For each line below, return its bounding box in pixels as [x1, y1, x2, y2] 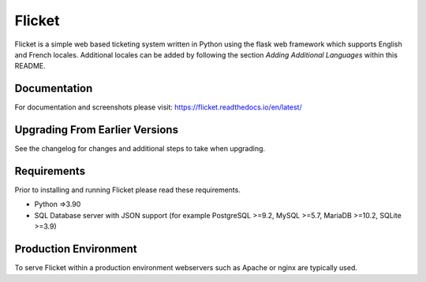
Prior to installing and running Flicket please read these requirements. [14, 185, 241, 195]
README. [14, 61, 47, 71]
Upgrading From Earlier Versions [14, 123, 179, 137]
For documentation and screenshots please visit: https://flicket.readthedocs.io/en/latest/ [14, 102, 303, 112]
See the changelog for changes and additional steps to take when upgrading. [14, 144, 266, 154]
